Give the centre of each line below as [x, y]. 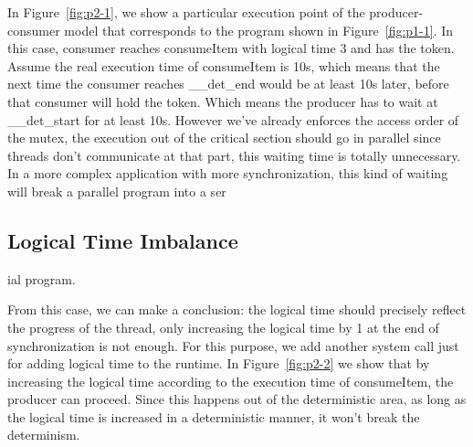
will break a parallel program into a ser [117, 191]
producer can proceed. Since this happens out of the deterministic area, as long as [237, 399]
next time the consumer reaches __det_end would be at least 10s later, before [228, 84]
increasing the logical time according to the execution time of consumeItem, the [231, 381]
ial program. [42, 278]
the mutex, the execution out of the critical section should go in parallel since [224, 138]
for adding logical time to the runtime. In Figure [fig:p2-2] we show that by [219, 363]
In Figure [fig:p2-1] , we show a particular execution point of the [186, 12]
